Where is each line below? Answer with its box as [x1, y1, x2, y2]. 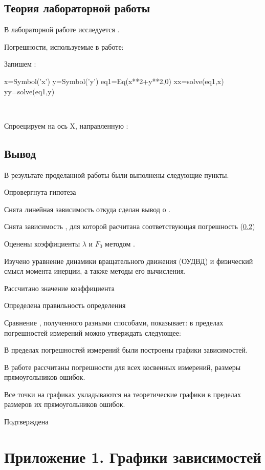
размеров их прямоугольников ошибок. [4, 399, 125, 410]
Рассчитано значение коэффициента [4, 282, 115, 293]
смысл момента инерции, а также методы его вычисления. [4, 265, 186, 276]
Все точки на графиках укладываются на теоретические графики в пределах [4, 389, 241, 399]
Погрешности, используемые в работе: [4, 41, 124, 52]
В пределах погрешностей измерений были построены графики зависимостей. [4, 344, 248, 355]
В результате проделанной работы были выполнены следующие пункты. [4, 169, 229, 180]
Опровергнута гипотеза [4, 187, 76, 197]
